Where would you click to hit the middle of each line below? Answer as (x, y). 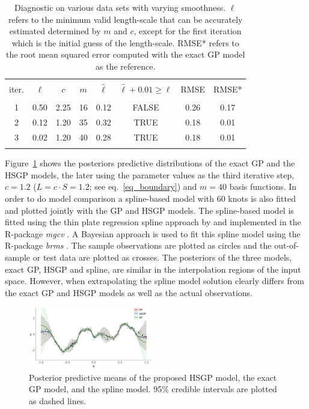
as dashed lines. (58, 400)
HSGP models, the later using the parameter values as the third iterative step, (150, 174)
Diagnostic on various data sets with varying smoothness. (120, 7)
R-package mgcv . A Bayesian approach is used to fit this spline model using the (153, 233)
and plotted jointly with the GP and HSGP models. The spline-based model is (149, 210)
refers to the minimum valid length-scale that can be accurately (125, 19)
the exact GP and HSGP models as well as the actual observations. (129, 292)
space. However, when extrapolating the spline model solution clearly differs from (154, 281)
